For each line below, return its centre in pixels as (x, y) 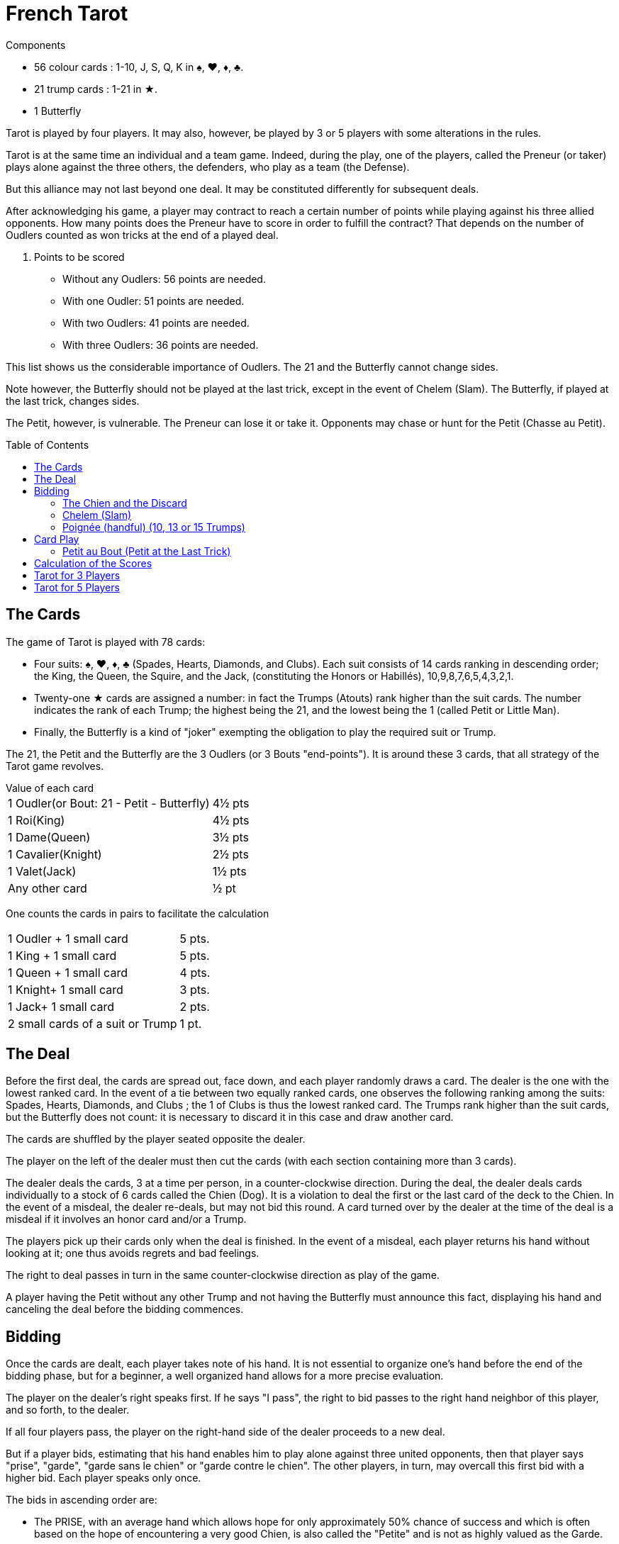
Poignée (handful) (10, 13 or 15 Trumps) (154, 527)
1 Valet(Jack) (42, 871)
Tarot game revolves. (55, 766)
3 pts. (195, 989)
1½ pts (229, 871)
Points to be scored (79, 257)
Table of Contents (48, 444)
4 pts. (195, 972)
